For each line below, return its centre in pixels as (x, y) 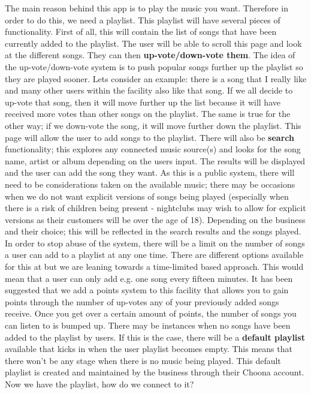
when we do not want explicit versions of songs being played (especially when (147, 196)
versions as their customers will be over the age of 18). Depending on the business (155, 219)
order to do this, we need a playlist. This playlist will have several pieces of (143, 19)
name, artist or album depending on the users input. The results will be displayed (155, 160)
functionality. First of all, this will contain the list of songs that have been (141, 31)
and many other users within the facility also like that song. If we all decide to (149, 90)
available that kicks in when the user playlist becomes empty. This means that (149, 349)
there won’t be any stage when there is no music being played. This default (143, 360)
